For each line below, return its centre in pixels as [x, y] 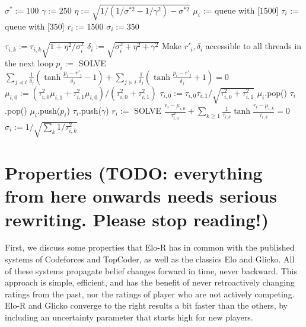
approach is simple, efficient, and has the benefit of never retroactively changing [150, 282]
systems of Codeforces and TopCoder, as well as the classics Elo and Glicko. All [150, 259]
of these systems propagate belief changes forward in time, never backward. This [151, 270]
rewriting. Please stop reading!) [137, 219]
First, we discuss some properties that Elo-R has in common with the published [150, 247]
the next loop [29, 63]
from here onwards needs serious [141, 196]
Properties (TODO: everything [134, 173]
